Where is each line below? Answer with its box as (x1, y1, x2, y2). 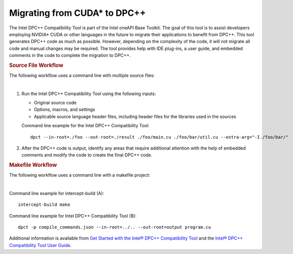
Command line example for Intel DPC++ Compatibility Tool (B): (9, 213, 137, 219)
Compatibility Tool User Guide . (9, 242, 72, 248)
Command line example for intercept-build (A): (9, 190, 104, 196)
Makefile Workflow (9, 161, 57, 168)
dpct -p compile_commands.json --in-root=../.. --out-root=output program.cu (18, 224, 211, 230)
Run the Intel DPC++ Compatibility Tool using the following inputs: (21, 91, 156, 97)
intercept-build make (18, 202, 70, 207)
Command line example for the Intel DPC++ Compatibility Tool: (21, 123, 149, 129)
